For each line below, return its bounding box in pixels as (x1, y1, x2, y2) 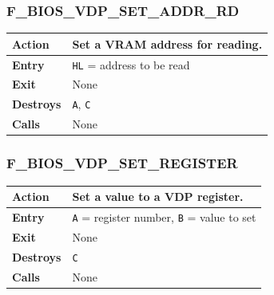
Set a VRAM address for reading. (72, 35, 263, 52)
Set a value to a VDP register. (72, 188, 244, 205)
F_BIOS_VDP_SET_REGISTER (6, 153, 238, 173)
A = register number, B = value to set (72, 208, 256, 225)
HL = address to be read (72, 56, 190, 73)
